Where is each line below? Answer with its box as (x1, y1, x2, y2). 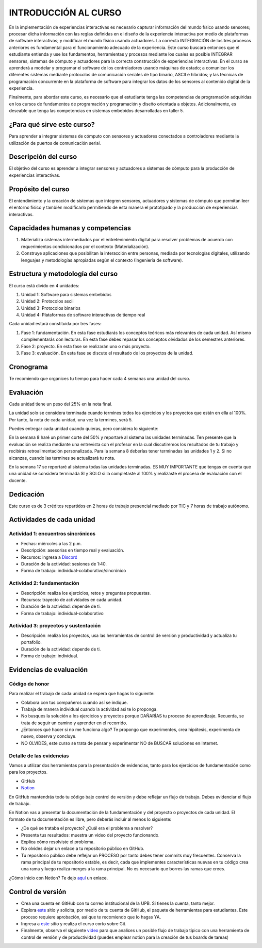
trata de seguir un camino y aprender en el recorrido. (21, 720, 127, 726)
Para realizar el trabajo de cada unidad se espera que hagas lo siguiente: (9, 691, 155, 697)
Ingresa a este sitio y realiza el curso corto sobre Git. (21, 920, 127, 927)
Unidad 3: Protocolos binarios (21, 305, 81, 311)
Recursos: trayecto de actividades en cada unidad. (21, 597, 123, 602)
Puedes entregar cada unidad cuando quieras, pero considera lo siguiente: (9, 426, 159, 432)
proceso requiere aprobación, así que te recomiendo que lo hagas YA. (21, 914, 161, 920)
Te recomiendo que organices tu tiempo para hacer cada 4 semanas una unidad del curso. (9, 375, 190, 381)
